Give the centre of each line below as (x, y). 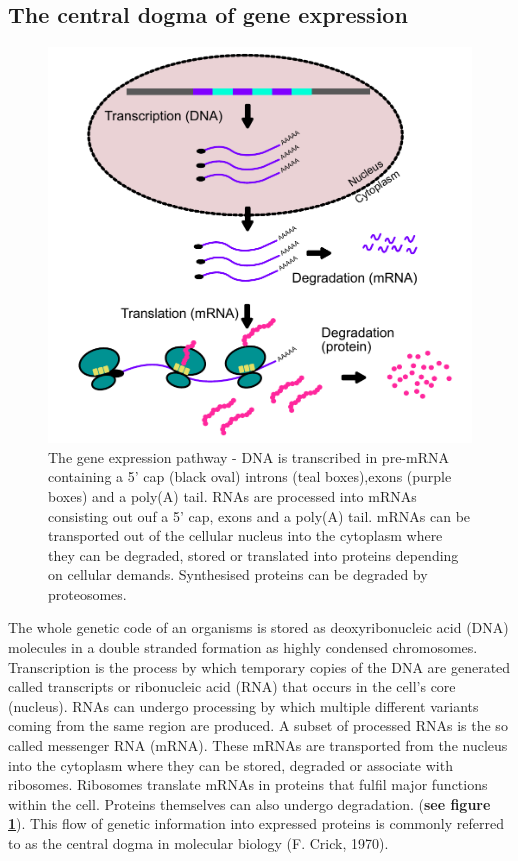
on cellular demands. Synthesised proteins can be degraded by (238, 574)
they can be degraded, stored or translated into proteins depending (253, 554)
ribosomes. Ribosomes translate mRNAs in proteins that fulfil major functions (248, 784)
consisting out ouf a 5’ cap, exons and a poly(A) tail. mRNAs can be (259, 515)
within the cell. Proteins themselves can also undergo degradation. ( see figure (249, 803)
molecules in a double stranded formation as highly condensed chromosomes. (243, 647)
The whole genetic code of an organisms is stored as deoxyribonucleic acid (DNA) (258, 627)
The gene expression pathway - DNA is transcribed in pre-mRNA (248, 456)
